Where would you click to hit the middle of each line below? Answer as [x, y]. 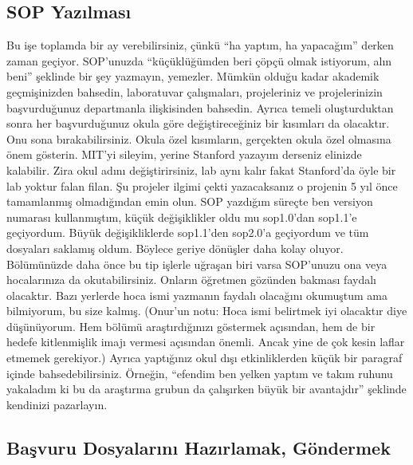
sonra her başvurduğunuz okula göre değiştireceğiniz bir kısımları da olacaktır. [198, 123]
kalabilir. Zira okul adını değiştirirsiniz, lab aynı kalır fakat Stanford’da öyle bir [201, 169]
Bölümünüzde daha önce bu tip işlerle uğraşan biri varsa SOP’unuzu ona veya [197, 264]
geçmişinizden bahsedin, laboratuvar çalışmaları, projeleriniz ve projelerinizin [195, 91]
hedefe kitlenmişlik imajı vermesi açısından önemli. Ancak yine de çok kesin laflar [206, 342]
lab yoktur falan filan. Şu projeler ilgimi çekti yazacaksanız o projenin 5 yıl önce [202, 185]
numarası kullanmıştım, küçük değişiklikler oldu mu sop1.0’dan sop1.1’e [182, 217]
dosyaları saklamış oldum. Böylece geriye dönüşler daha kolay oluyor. [175, 248]
